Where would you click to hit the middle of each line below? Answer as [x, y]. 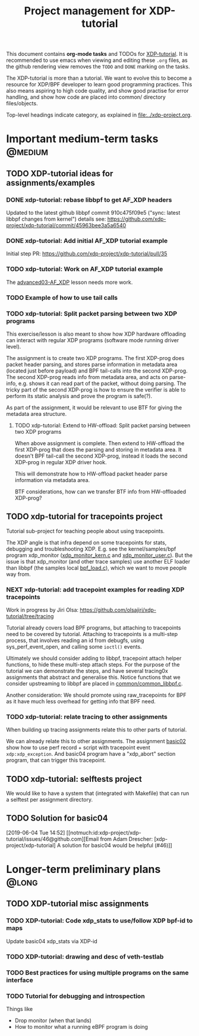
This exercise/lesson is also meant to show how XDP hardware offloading [96, 334]
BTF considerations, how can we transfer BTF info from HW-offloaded [100, 492]
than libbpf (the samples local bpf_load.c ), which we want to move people [97, 568]
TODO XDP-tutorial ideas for [60, 173]
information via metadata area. [52, 480]
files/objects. [22, 104]
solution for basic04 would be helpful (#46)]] [117, 845]
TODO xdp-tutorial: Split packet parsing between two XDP [91, 314]
